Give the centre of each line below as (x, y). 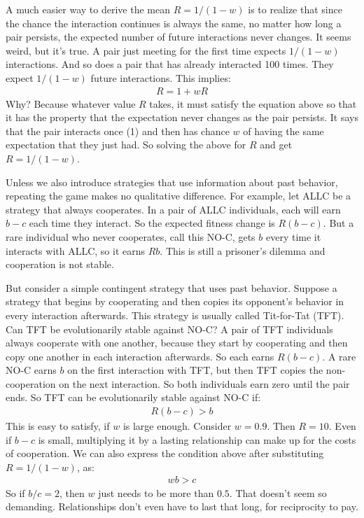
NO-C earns (31, 370)
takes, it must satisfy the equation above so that (253, 103)
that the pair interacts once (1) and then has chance (118, 131)
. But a (338, 223)
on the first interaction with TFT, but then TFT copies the (195, 370)
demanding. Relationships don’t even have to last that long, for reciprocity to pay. (182, 506)
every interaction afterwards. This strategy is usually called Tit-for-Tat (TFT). (175, 315)
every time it (293, 236)
